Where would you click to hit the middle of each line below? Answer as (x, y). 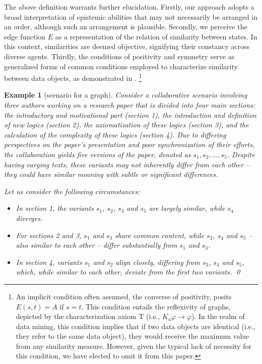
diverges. (29, 218)
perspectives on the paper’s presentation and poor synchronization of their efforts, (129, 144)
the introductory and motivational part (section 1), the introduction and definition (130, 115)
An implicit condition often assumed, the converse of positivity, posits (124, 296)
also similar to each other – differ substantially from (96, 245)
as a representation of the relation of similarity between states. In (156, 36)
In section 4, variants (49, 262)
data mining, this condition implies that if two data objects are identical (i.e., (136, 326)
